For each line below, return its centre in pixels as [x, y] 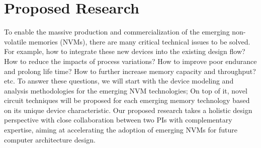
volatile [15, 41]
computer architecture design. [50, 139]
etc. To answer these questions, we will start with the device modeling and [119, 81]
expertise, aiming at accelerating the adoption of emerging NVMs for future [121, 130]
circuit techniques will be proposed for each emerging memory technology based [127, 100]
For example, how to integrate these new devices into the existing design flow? [125, 51]
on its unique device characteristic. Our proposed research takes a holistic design [128, 110]
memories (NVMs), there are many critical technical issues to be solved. [139, 41]
